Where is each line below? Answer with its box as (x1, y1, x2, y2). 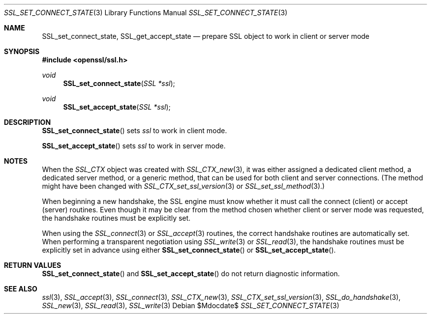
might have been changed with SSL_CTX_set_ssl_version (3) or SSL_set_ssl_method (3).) (42, 182, 325, 190)
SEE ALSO (4, 285, 37, 293)
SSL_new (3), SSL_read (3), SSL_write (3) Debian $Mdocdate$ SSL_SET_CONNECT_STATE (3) (42, 301, 339, 310)
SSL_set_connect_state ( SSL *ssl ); (63, 79, 175, 87)
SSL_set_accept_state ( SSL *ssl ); (63, 103, 171, 111)
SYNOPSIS (4, 47, 40, 56)
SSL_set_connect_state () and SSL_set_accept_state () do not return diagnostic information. (42, 269, 340, 278)
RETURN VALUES (4, 261, 62, 269)
